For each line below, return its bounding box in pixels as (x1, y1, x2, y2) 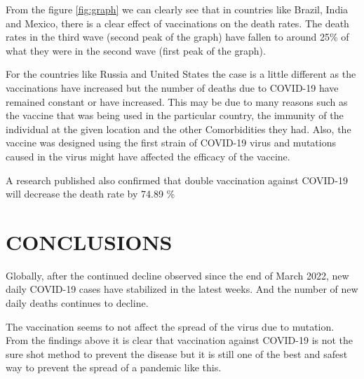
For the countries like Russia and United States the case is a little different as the (6, 67, 356, 81)
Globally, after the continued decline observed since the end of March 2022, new (6, 268, 349, 282)
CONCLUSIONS (6, 227, 173, 256)
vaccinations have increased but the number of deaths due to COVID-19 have (6, 80, 339, 95)
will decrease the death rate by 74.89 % (6, 186, 175, 201)
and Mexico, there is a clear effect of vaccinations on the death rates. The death (6, 15, 349, 30)
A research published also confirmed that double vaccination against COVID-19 (6, 172, 348, 187)
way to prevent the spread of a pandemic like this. (6, 360, 222, 375)
